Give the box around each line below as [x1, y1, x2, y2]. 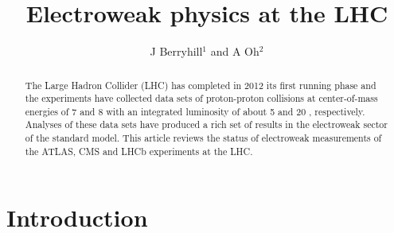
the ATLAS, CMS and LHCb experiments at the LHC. [25, 144, 253, 157]
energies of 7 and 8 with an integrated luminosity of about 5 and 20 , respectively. [25, 104, 365, 118]
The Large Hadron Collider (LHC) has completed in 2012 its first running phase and [25, 78, 376, 91]
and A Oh [210, 43, 259, 60]
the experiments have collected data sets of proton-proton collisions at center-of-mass [25, 91, 378, 105]
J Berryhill [150, 43, 203, 60]
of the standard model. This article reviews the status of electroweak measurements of [25, 131, 382, 145]
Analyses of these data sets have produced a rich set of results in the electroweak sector [25, 118, 388, 131]
